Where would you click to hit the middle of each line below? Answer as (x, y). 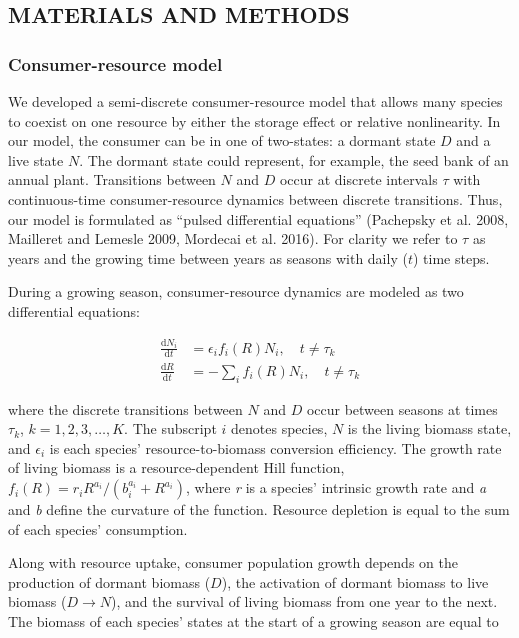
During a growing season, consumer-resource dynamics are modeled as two (236, 291)
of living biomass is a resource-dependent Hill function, (176, 467)
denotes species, (279, 428)
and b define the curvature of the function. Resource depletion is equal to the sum (259, 509)
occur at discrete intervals (358, 179)
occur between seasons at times (402, 408)
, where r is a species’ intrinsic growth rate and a (336, 487)
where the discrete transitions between (125, 408)
